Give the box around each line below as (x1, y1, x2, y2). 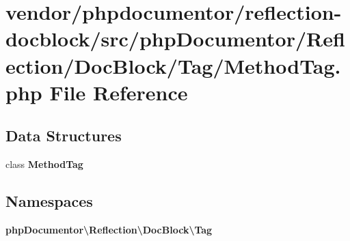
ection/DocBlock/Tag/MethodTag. (5, 51, 341, 79)
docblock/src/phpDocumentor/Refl (5, 25, 345, 53)
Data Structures (5, 125, 122, 146)
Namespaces (5, 190, 93, 212)
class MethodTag (5, 157, 83, 171)
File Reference (49, 78, 188, 106)
